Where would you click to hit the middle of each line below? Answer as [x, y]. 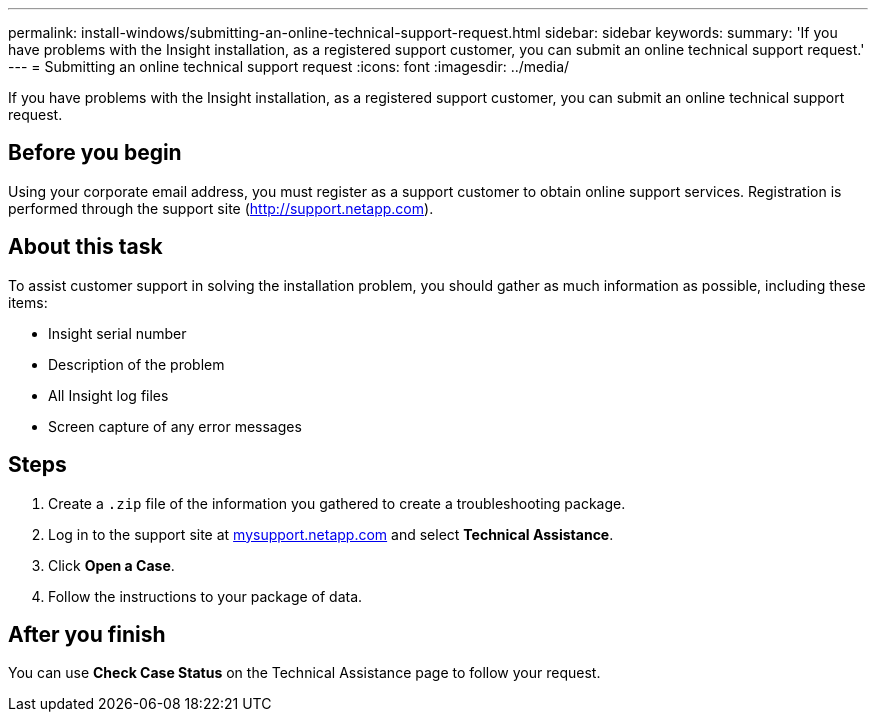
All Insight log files [108, 395]
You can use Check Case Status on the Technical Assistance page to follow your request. [304, 673]
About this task [85, 247]
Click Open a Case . [111, 565]
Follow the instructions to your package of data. [205, 596]
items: [28, 302]
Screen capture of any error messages [175, 426]
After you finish [87, 634]
